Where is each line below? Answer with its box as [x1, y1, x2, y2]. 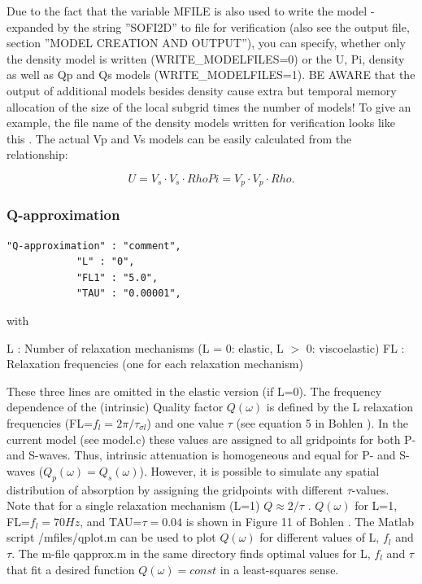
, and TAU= [80, 512, 142, 529]
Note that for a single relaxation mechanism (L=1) [7, 497, 260, 514]
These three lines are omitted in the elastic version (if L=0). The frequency [7, 382, 382, 399]
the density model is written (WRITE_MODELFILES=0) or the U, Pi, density [7, 50, 405, 67]
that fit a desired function [7, 560, 135, 577]
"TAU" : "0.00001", [76, 288, 181, 300]
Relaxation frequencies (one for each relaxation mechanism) [7, 355, 303, 372]
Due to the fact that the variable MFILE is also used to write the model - [7, 2, 375, 19]
